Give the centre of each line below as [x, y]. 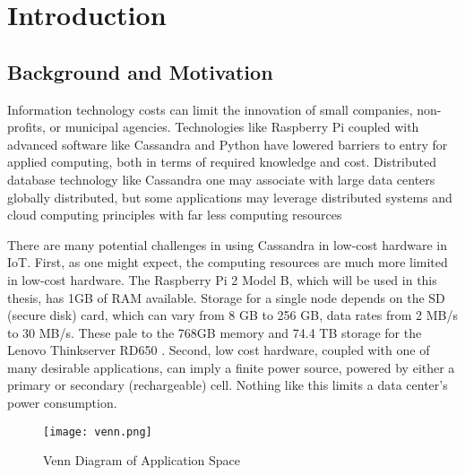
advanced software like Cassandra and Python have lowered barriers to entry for [228, 144]
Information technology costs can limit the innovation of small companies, [210, 109]
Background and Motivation [140, 71]
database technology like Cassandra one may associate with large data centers [221, 179]
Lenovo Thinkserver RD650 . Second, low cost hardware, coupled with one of [219, 350]
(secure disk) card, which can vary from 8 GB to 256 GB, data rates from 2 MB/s [232, 315]
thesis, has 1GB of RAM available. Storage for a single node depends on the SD [226, 297]
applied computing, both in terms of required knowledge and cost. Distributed [222, 162]
